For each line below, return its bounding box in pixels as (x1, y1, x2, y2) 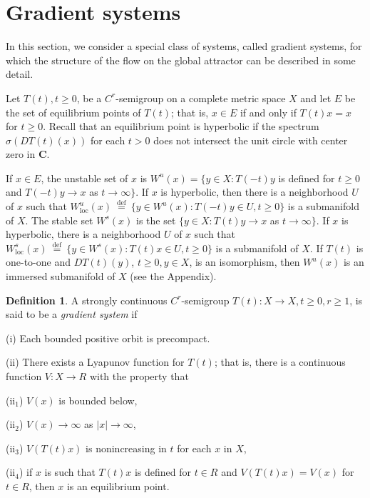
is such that (44, 464, 96, 479)
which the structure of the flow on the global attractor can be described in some (6, 52, 356, 67)
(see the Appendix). (130, 269, 217, 284)
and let (300, 90, 332, 105)
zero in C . (6, 146, 50, 161)
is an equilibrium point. (66, 478, 170, 493)
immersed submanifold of (6, 269, 115, 284)
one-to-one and (6, 254, 71, 269)
